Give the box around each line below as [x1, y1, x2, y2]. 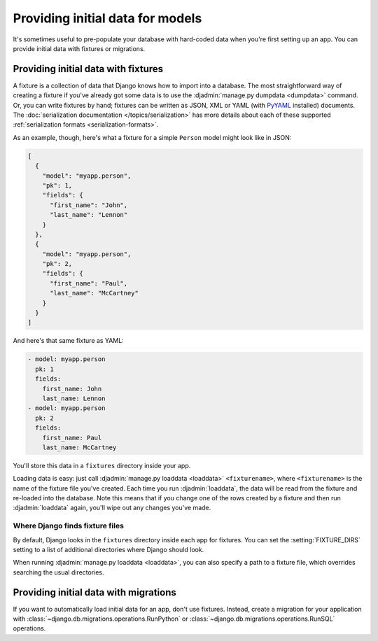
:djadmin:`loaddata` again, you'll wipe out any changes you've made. [13, 504, 211, 512]
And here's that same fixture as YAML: [13, 337, 124, 345]
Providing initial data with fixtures [13, 63, 164, 75]
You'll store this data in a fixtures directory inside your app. [13, 461, 191, 470]
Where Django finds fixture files [13, 521, 124, 531]
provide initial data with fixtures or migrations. [13, 44, 146, 52]
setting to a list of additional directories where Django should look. [13, 545, 204, 554]
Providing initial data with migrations [13, 586, 176, 598]
